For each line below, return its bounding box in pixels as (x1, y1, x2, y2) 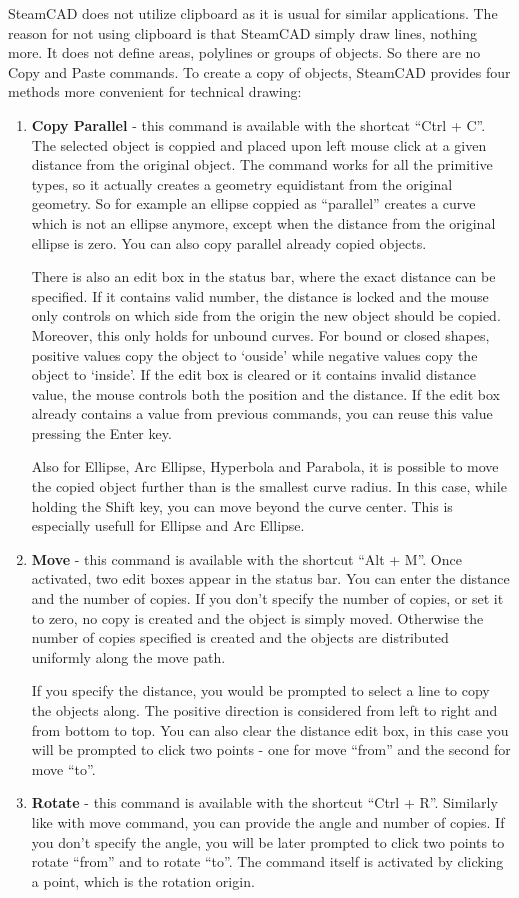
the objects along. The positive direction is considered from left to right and (31, 700, 498, 720)
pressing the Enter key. (31, 422, 172, 443)
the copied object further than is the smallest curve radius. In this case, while (31, 476, 507, 497)
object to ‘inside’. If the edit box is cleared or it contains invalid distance (31, 364, 476, 385)
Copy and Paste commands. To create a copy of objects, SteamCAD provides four (8, 61, 511, 82)
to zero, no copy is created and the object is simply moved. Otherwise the (31, 607, 484, 628)
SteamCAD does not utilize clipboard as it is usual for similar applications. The (8, 3, 498, 23)
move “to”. (31, 758, 96, 779)
